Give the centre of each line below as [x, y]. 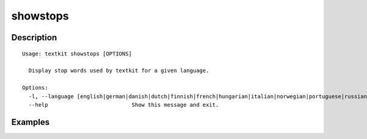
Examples [31, 122]
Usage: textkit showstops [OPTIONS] [77, 54]
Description [34, 37]
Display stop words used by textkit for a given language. [119, 71]
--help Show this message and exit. [124, 105]
